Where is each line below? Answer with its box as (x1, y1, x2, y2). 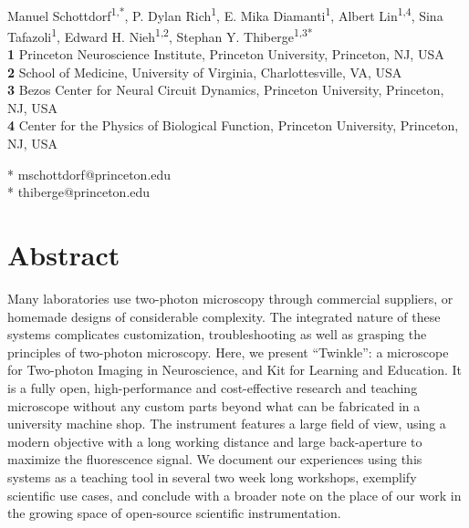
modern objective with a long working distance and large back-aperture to (7, 431, 422, 450)
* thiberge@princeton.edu (7, 182, 151, 202)
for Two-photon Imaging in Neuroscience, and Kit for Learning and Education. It (7, 360, 463, 379)
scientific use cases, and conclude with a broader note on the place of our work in (7, 485, 462, 504)
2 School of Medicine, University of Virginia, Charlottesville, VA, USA (7, 62, 402, 81)
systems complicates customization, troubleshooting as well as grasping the (7, 325, 427, 344)
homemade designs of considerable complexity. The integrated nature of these (7, 306, 441, 326)
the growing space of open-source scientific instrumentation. (7, 503, 341, 523)
